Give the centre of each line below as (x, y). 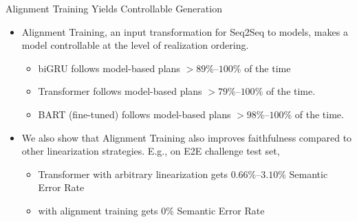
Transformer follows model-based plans (120, 91)
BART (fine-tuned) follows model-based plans (134, 114)
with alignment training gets (98, 210)
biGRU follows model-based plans (109, 68)
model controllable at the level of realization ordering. (135, 45)
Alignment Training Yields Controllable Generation (114, 8)
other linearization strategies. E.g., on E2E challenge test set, (151, 151)
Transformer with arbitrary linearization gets (133, 174)
